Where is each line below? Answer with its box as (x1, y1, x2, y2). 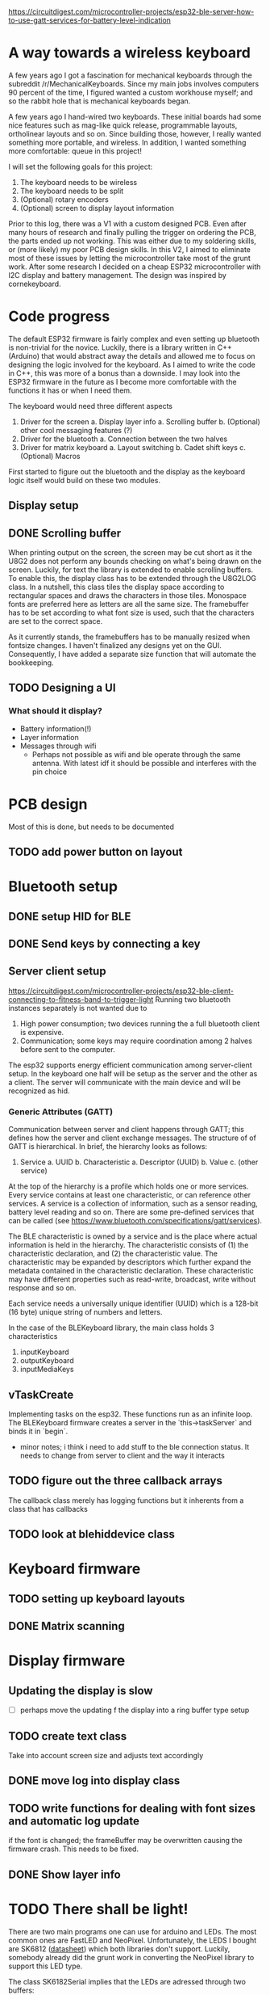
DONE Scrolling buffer (8, 526, 122, 540)
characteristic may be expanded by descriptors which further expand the (8, 1257, 251, 1267)
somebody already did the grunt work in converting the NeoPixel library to (8, 1952, 255, 1962)
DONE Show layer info (8, 1867, 121, 1881)
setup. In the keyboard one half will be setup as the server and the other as (8, 1068, 258, 1078)
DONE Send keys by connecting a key (8, 937, 201, 951)
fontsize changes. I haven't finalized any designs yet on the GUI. (8, 641, 222, 650)
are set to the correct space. (8, 617, 103, 626)
